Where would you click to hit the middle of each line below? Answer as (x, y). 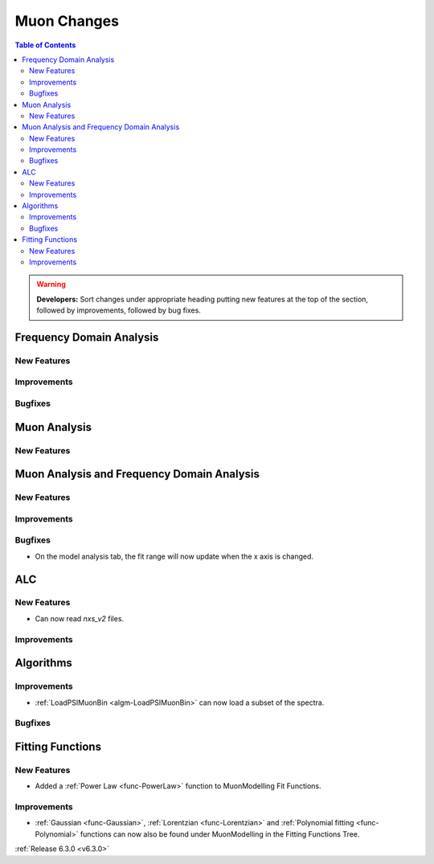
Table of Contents (45, 45)
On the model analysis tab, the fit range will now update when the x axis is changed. (174, 556)
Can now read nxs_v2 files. (80, 618)
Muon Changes (67, 21)
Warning (51, 285)
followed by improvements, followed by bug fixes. (119, 310)
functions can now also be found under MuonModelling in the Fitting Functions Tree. (220, 834)
